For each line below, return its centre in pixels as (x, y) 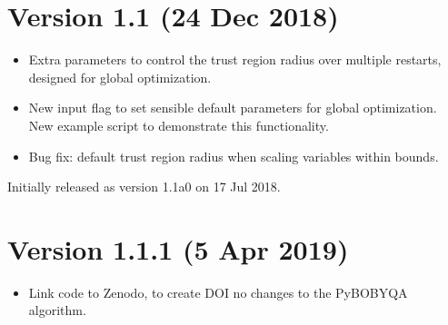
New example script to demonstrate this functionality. (179, 125)
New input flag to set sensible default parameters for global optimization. (233, 108)
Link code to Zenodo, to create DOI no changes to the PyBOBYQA (218, 292)
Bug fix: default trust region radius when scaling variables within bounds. (234, 156)
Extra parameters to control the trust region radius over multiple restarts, (235, 59)
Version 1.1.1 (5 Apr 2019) (178, 248)
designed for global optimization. (120, 77)
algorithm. (57, 310)
